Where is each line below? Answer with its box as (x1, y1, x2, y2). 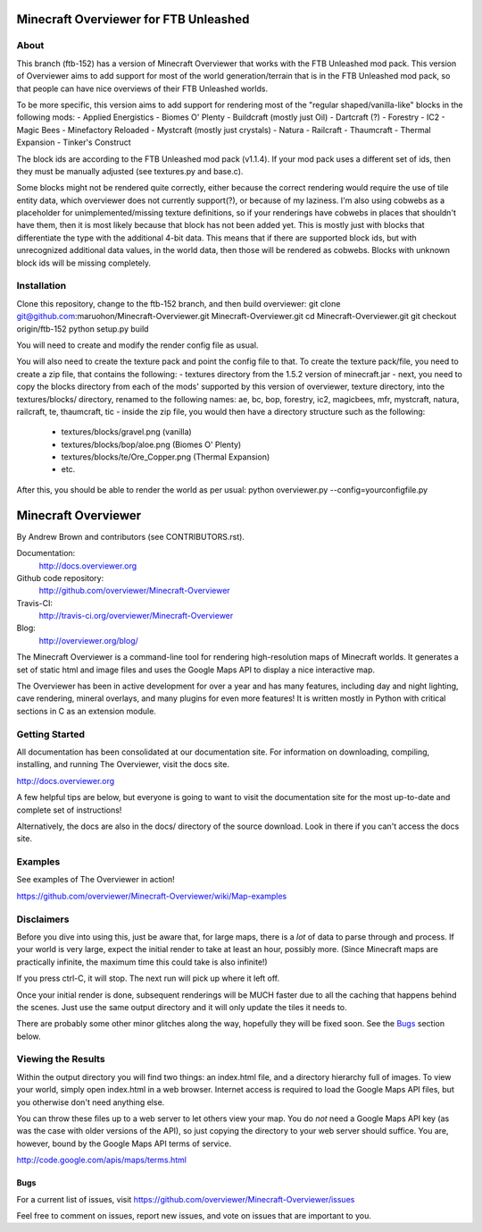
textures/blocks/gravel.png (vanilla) (61, 426, 192, 437)
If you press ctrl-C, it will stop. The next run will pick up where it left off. (16, 973, 280, 983)
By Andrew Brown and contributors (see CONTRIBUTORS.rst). (16, 531, 245, 542)
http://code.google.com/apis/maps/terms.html (16, 1154, 187, 1166)
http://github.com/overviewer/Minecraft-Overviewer (38, 586, 231, 596)
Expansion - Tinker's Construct (16, 137, 131, 148)
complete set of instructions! (16, 805, 122, 815)
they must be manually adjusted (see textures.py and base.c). (16, 165, 244, 176)
